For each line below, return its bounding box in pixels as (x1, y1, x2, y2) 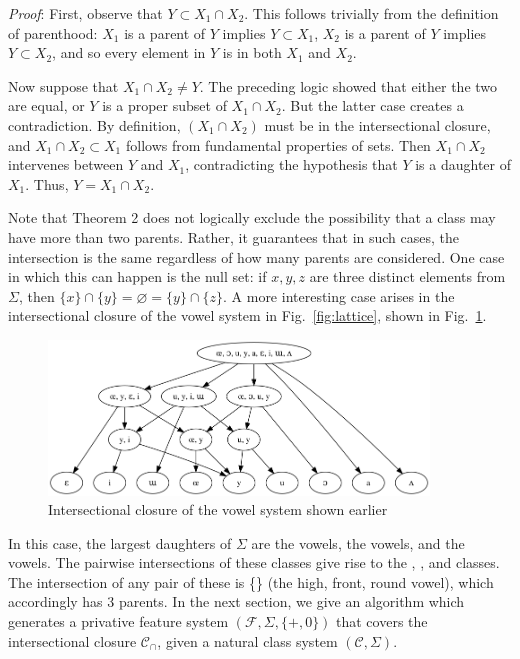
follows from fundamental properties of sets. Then (125, 134, 431, 155)
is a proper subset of (102, 95, 227, 116)
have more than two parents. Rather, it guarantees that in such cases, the (8, 226, 460, 247)
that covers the (336, 611, 428, 632)
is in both (222, 42, 282, 63)
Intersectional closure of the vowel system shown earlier (48, 499, 388, 520)
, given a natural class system (157, 630, 338, 651)
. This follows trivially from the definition (244, 3, 499, 23)
